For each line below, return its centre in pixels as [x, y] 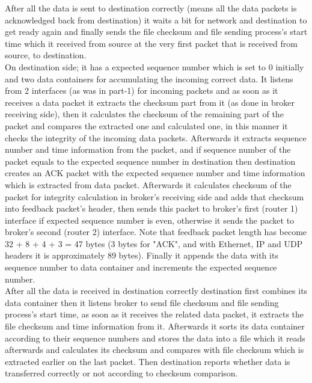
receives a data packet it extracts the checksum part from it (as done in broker [150, 102]
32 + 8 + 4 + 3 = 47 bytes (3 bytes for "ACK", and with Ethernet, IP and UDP [154, 243]
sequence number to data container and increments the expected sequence [141, 267]
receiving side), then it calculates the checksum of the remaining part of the [144, 114]
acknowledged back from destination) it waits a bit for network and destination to [156, 20]
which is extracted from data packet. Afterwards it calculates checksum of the [148, 184]
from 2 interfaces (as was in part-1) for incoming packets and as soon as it [142, 90]
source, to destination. [46, 55]
